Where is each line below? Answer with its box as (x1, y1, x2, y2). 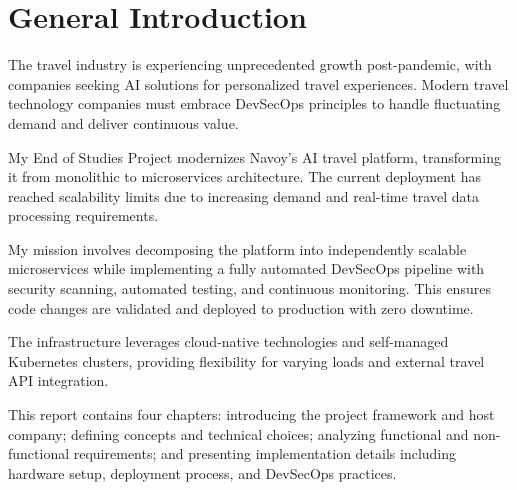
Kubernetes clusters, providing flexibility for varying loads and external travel (8, 350, 485, 371)
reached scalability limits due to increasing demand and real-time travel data (8, 185, 479, 206)
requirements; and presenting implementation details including (73, 443, 457, 464)
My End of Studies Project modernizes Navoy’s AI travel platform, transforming (8, 146, 501, 167)
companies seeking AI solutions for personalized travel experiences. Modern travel (8, 73, 509, 94)
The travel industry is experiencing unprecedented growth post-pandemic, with (8, 54, 492, 75)
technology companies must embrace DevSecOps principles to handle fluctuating (8, 93, 501, 114)
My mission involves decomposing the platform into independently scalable (8, 238, 467, 259)
